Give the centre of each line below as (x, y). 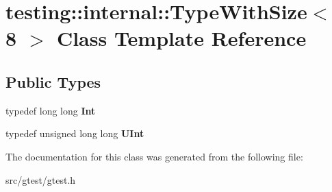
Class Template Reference (181, 38)
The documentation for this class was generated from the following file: (154, 156)
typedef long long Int (51, 110)
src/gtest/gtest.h (41, 179)
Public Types (53, 81)
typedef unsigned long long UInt (75, 133)
